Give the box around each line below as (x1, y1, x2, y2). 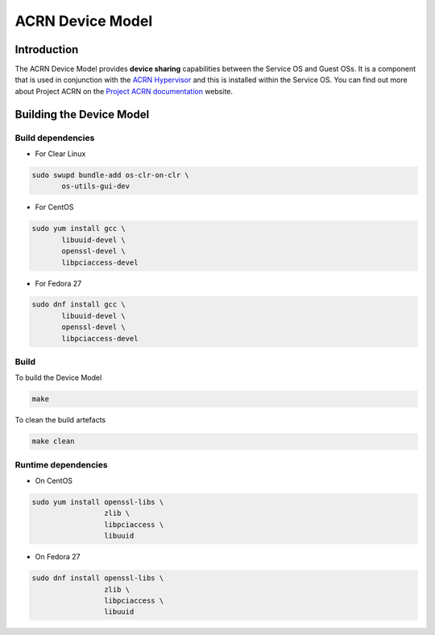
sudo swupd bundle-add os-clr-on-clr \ (31, 170, 189, 179)
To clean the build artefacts (14, 415, 106, 425)
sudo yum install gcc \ (31, 224, 126, 233)
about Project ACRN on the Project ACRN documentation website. (14, 86, 234, 96)
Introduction (14, 43, 79, 56)
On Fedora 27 (35, 552, 81, 562)
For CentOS (35, 202, 74, 212)
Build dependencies (14, 132, 95, 143)
